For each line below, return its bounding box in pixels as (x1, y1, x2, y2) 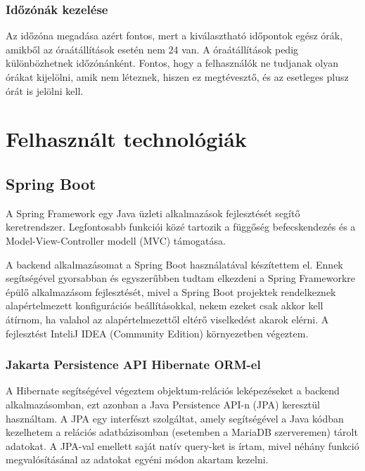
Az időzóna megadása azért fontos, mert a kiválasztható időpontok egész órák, (6, 28, 343, 43)
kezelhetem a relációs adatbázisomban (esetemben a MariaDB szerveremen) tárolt (6, 425, 358, 439)
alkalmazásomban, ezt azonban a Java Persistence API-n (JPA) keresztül (6, 396, 320, 411)
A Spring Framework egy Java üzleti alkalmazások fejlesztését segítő (6, 205, 300, 220)
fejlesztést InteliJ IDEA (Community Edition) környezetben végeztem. (6, 325, 309, 340)
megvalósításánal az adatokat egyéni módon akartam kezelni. (6, 452, 269, 467)
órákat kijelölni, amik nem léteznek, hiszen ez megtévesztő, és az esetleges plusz (6, 70, 349, 84)
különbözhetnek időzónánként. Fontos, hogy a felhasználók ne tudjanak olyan (6, 56, 338, 70)
